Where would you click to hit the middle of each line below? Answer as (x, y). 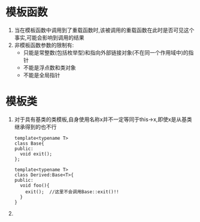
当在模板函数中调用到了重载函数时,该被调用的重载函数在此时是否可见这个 (104, 30)
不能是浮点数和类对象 (49, 67)
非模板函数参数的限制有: (44, 45)
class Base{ (29, 143)
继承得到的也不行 (35, 127)
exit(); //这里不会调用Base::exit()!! (72, 192)
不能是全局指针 (42, 75)
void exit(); (36, 154)
